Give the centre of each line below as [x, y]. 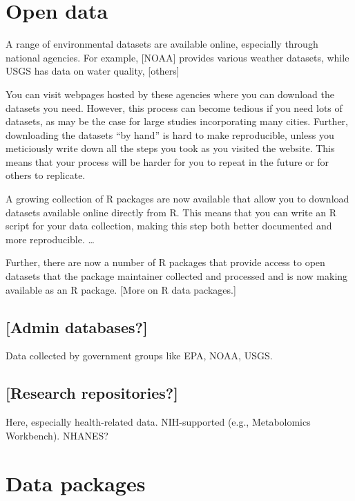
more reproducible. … [50, 239]
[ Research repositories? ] [92, 393]
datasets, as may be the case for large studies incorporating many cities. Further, [177, 121]
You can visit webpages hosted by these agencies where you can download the [170, 94]
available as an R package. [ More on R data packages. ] [121, 289]
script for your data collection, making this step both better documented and [169, 226]
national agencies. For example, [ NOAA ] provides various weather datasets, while [177, 57]
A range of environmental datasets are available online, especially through [162, 44]
